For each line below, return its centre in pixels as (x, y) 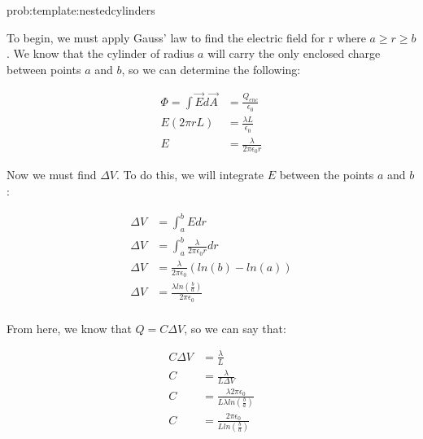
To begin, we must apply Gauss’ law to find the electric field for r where (186, 37)
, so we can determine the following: (211, 69)
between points (44, 69)
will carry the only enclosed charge (294, 53)
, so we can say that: (235, 328)
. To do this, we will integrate (190, 175)
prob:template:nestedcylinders (81, 10)
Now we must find (52, 175)
